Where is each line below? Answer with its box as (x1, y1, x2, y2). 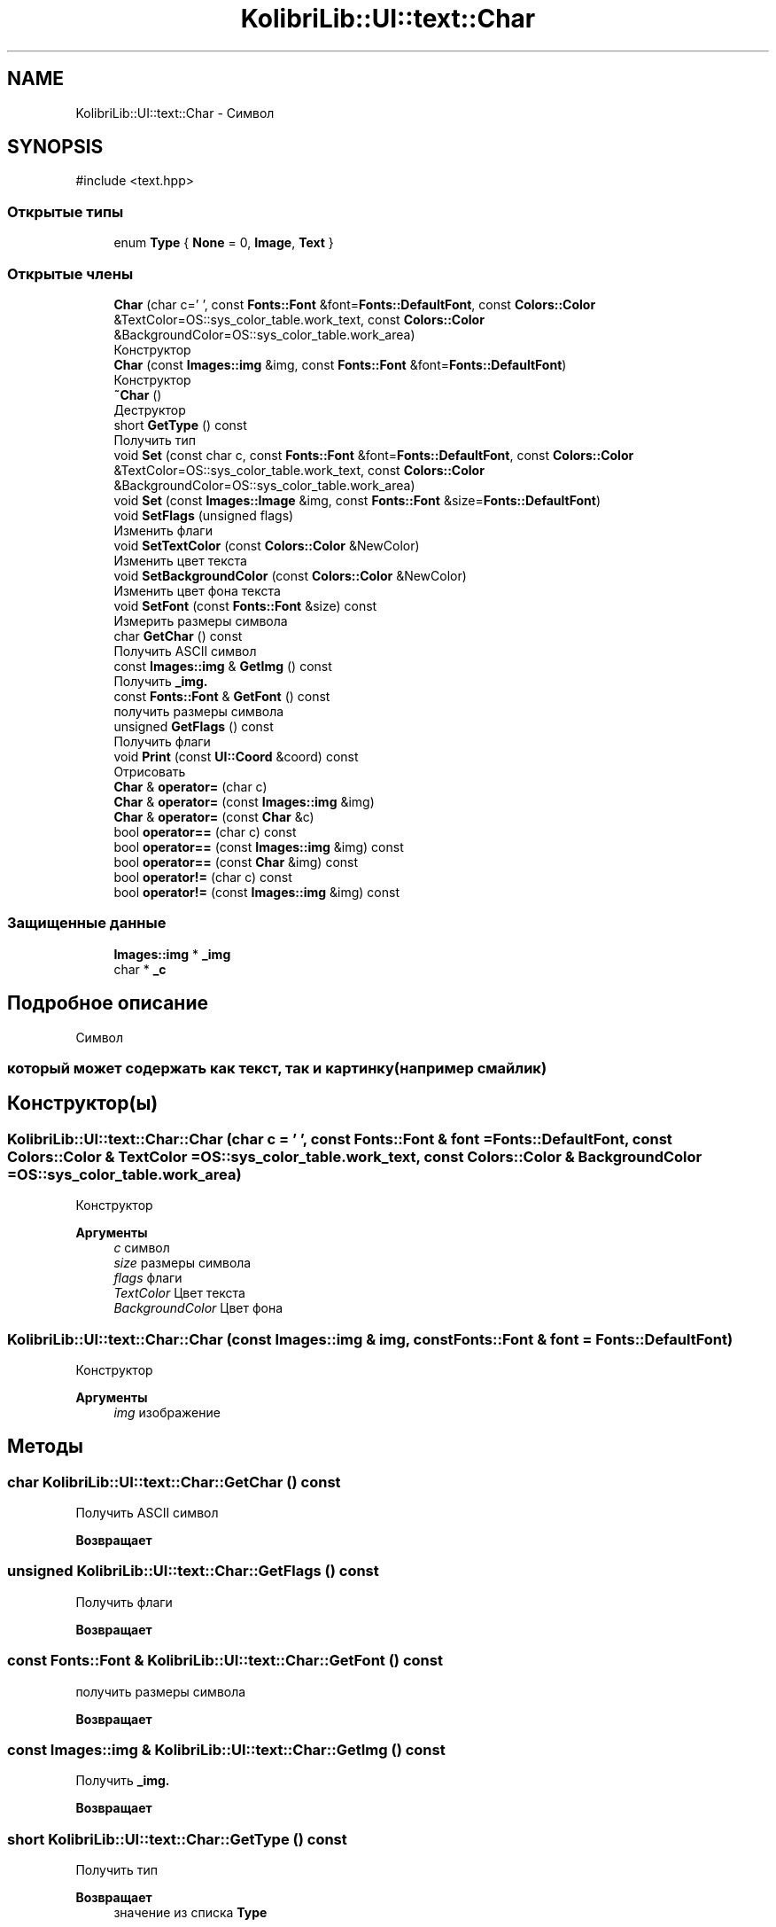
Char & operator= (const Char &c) (113, 808, 314, 824)
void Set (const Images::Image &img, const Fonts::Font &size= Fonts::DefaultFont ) (113, 492, 601, 508)
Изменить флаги (113, 522, 213, 538)
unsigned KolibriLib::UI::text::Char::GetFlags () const (7, 1562, 379, 1580)
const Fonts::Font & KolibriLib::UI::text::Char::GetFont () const (7, 1651, 443, 1670)
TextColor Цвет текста (113, 1285, 245, 1301)
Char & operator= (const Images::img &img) (113, 793, 375, 809)
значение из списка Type (113, 1905, 268, 1921)
